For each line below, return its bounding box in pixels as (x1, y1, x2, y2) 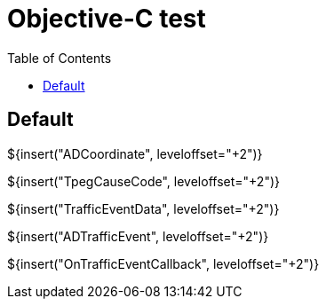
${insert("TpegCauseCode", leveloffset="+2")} (7, 173, 281, 189)
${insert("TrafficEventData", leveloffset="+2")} (7, 200, 280, 216)
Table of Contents (7, 50, 112, 66)
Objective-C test (7, 4, 206, 34)
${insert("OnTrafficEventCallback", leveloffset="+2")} (7, 255, 320, 271)
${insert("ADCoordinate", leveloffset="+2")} (7, 145, 263, 161)
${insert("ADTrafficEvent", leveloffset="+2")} (7, 228, 269, 244)
